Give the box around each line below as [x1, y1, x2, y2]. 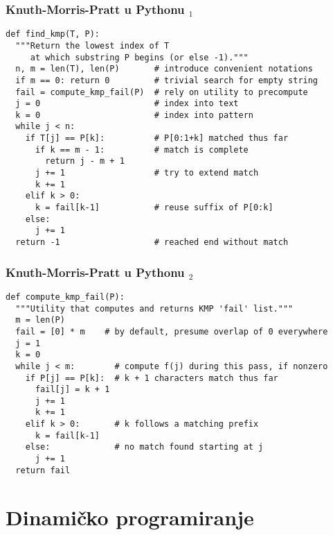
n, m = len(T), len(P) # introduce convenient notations [15, 64, 313, 74]
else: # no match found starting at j [25, 442, 264, 452]
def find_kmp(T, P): [6, 29, 100, 40]
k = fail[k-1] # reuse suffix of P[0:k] [35, 203, 273, 213]
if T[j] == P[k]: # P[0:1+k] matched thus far [25, 133, 289, 144]
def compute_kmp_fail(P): [6, 291, 125, 302]
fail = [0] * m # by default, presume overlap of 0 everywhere [15, 326, 328, 337]
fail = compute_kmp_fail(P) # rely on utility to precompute [15, 87, 308, 97]
